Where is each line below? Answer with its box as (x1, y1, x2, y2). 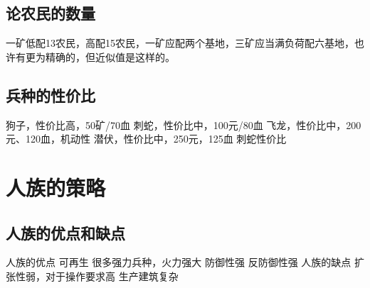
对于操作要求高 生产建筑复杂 (45, 268, 179, 283)
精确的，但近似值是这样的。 (45, 49, 175, 64)
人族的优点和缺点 (6, 221, 125, 243)
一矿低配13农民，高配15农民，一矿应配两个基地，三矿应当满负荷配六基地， (6, 35, 354, 50)
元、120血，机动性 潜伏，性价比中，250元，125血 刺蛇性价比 (6, 131, 287, 146)
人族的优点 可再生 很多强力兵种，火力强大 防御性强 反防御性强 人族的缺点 (6, 255, 351, 270)
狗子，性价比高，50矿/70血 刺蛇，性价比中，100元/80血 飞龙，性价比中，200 (6, 117, 361, 132)
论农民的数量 (6, 2, 95, 24)
